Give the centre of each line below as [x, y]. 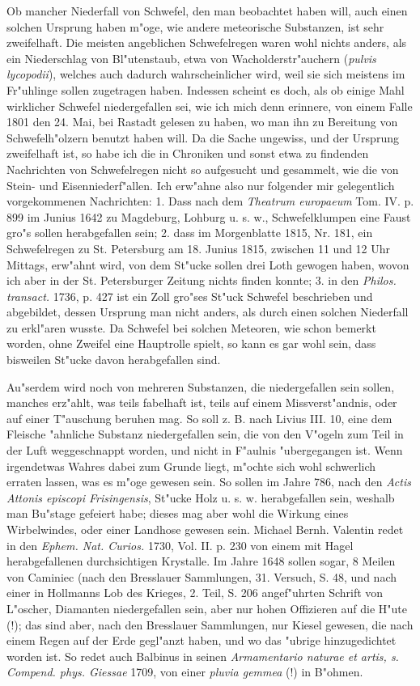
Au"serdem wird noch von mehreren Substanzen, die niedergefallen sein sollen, [201, 386]
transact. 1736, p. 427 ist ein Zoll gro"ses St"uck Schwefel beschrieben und [190, 296]
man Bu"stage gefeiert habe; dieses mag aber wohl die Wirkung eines [178, 513]
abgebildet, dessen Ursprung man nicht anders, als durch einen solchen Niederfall [208, 312]
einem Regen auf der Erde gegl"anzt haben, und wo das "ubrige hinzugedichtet [202, 640]
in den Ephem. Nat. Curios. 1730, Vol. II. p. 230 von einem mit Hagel [180, 545]
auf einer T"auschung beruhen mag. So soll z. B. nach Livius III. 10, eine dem [199, 418]
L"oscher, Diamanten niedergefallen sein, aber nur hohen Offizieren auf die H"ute [207, 608]
